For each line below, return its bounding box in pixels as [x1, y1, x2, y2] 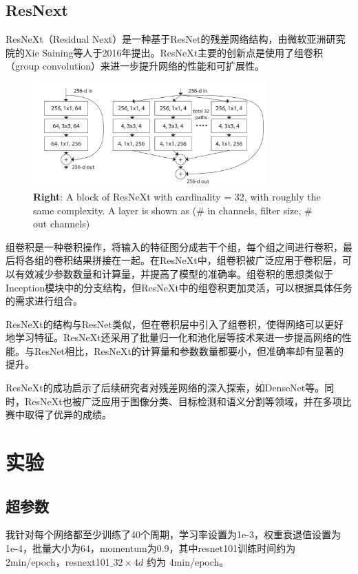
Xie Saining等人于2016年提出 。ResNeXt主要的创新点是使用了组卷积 [24, 45, 324, 59]
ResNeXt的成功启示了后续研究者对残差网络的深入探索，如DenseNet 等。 [6, 380, 325, 395]
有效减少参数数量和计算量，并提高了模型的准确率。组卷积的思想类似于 [14, 266, 333, 280]
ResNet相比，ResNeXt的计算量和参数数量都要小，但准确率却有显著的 [34, 343, 344, 358]
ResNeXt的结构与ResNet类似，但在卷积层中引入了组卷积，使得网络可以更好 [6, 316, 344, 331]
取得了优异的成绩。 [24, 407, 112, 422]
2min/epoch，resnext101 [6, 554, 110, 568]
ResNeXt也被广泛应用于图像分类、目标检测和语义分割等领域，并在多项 [24, 393, 342, 408]
